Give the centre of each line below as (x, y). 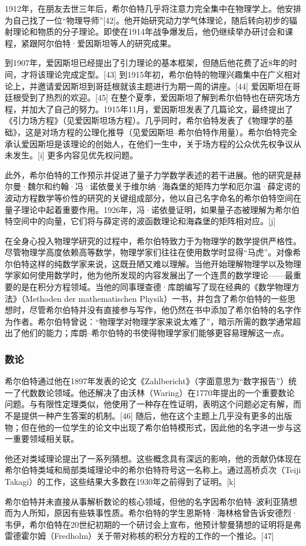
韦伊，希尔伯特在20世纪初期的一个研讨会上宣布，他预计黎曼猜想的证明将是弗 (153, 524)
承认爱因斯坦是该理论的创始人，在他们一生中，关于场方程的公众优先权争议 (149, 143)
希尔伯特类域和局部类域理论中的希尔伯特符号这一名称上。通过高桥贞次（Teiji (153, 470)
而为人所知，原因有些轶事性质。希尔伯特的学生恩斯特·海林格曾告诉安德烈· (151, 513)
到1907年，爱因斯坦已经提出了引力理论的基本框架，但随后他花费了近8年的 (147, 63)
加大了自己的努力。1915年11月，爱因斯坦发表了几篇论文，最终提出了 (161, 109)
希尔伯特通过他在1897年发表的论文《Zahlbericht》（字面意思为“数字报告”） (147, 381)
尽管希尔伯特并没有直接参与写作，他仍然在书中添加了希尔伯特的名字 (161, 310)
